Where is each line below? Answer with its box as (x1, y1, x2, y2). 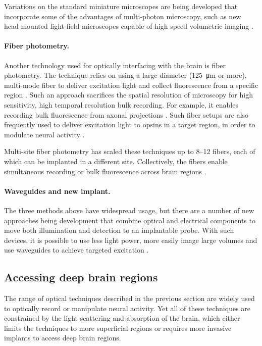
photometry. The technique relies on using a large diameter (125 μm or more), (4, 70, 247, 80)
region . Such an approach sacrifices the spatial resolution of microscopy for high (4, 89, 253, 100)
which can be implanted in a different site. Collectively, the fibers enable (4, 156, 228, 166)
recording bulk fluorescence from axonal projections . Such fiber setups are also (4, 109, 249, 120)
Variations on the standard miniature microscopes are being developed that (4, 1, 238, 11)
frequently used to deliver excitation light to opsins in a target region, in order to (4, 119, 255, 130)
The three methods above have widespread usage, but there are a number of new (4, 205, 254, 215)
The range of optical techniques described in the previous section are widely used (4, 293, 255, 304)
